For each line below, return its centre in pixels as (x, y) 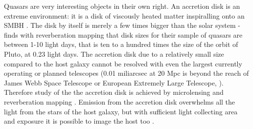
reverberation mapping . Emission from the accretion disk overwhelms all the (120, 101)
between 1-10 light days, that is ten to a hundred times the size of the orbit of (121, 44)
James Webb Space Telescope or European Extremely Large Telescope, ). (114, 82)
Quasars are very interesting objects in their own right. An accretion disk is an (122, 6)
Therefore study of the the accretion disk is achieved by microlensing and (114, 92)
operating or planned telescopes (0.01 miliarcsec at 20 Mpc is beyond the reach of (126, 73)
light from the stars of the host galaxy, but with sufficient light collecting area (121, 111)
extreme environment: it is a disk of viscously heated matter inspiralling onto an (124, 15)
